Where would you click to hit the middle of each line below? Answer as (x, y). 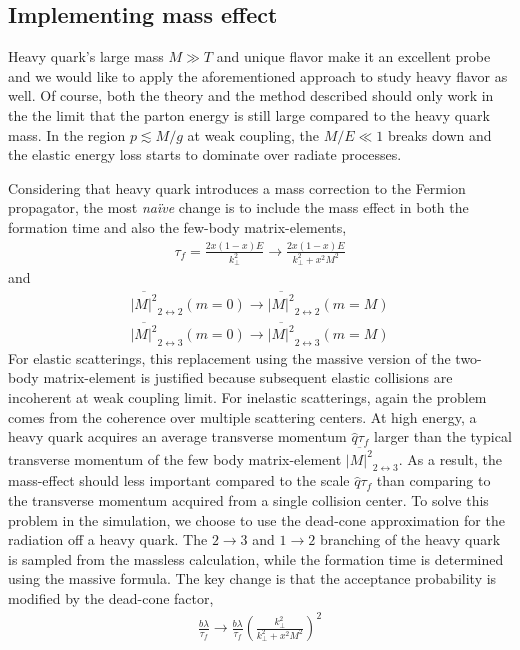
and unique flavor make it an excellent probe (353, 56)
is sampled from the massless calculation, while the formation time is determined (256, 558)
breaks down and (439, 134)
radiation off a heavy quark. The (108, 539)
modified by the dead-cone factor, (111, 597)
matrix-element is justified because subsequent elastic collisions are (248, 377)
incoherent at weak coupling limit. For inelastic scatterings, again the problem (247, 397)
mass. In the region (67, 134)
